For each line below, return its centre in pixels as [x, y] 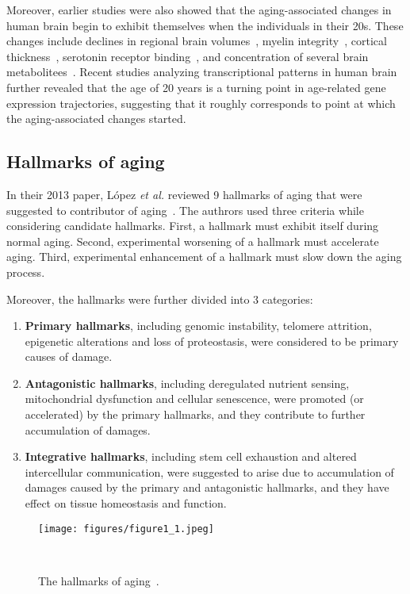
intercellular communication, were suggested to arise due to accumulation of [209, 471]
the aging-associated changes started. [96, 119]
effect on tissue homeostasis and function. [126, 503]
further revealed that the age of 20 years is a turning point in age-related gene [196, 87]
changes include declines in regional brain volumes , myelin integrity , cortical [197, 41]
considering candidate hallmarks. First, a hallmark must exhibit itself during [193, 226]
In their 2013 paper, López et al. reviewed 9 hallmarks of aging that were [184, 194]
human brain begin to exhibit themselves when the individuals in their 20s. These [205, 25]
